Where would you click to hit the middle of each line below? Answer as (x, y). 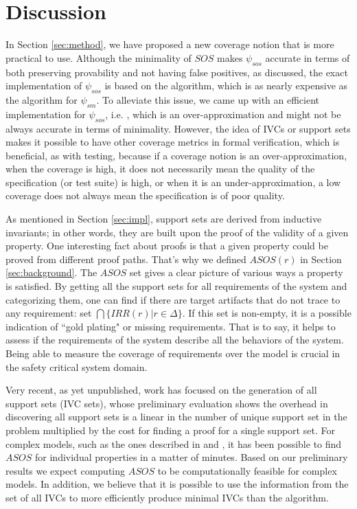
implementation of (44, 86)
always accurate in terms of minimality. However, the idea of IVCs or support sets (178, 128)
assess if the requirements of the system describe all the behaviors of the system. (175, 340)
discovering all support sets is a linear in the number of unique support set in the (176, 417)
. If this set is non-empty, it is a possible (267, 313)
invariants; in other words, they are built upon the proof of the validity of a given (177, 232)
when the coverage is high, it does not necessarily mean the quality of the (160, 169)
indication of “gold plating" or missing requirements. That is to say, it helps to (171, 326)
